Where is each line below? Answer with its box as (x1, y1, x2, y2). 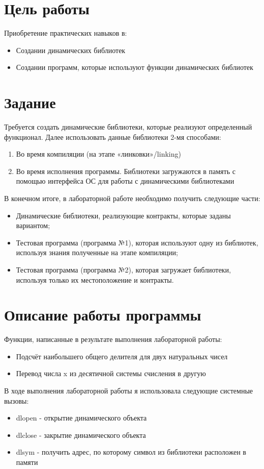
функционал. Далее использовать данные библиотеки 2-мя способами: (4, 131, 221, 142)
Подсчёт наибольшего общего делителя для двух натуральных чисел (16, 351, 228, 361)
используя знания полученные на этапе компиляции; (16, 247, 178, 258)
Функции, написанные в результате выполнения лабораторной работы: (4, 334, 222, 344)
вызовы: (4, 395, 29, 406)
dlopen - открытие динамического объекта (16, 412, 147, 423)
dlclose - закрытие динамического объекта (16, 429, 146, 440)
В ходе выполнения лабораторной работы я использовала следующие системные (4, 385, 253, 396)
